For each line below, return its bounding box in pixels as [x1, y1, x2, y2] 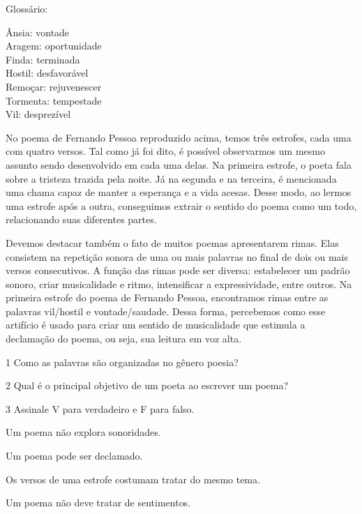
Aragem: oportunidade [6, 38, 102, 53]
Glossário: [6, 1, 48, 15]
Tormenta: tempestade [6, 93, 102, 107]
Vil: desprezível [6, 107, 71, 121]
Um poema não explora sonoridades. [6, 425, 161, 439]
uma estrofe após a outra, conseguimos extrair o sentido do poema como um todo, [6, 198, 357, 213]
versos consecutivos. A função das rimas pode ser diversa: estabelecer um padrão [6, 263, 350, 278]
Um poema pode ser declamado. [6, 448, 143, 463]
